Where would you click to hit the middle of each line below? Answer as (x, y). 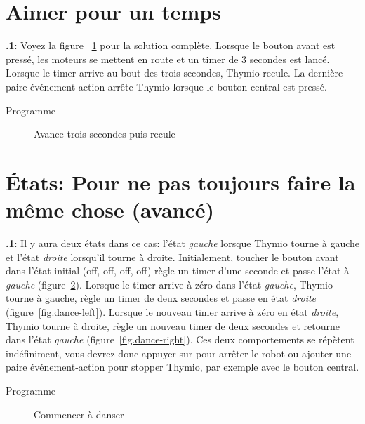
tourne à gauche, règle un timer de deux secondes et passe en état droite (161, 298)
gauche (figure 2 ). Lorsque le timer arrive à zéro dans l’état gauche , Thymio (169, 284)
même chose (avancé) (110, 210)
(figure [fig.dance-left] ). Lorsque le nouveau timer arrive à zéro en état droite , (172, 311)
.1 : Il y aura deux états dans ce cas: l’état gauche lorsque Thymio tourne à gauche (183, 243)
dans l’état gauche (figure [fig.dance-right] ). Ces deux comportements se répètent (180, 339)
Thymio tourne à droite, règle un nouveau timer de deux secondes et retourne (173, 325)
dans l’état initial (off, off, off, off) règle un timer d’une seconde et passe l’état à (178, 271)
